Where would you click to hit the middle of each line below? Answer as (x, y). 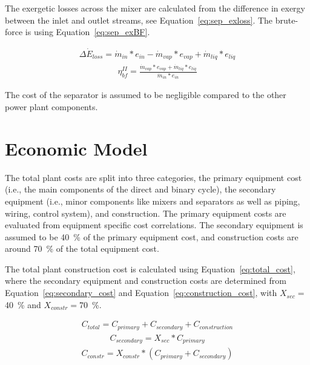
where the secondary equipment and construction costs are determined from (146, 281)
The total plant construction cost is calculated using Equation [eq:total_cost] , (150, 268)
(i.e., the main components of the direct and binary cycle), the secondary (140, 189)
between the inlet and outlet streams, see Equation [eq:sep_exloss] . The (139, 20)
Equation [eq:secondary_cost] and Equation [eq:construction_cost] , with (141, 293)
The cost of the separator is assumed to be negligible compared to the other (146, 95)
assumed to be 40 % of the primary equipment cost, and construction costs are (152, 236)
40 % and (23, 304)
